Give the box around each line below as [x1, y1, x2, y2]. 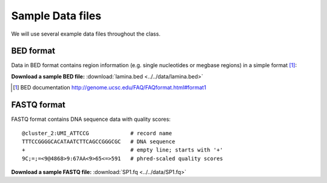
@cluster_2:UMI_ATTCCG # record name [22, 130, 173, 136]
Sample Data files [11, 9, 102, 22]
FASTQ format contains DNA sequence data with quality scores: [11, 115, 171, 123]
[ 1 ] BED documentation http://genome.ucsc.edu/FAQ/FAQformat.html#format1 [13, 84, 206, 91]
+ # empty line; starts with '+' [22, 147, 223, 153]
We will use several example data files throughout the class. [11, 30, 160, 37]
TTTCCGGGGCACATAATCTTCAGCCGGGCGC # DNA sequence [22, 138, 176, 145]
